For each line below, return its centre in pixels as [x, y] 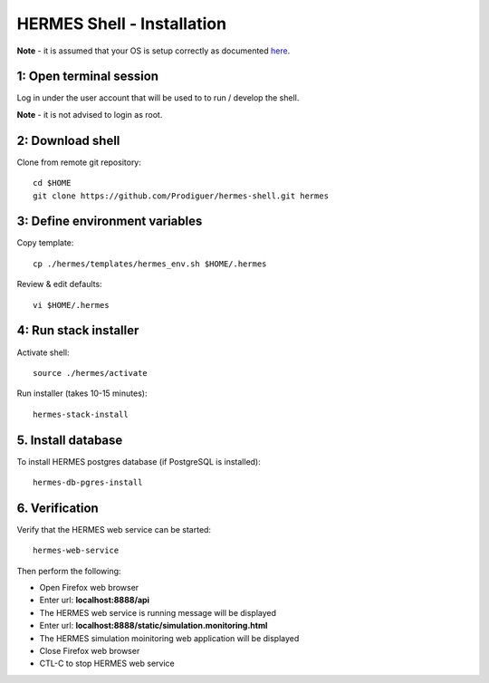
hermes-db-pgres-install [88, 482]
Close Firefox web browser [90, 651]
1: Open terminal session [87, 77]
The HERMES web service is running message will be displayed [158, 612]
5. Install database [70, 440]
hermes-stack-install [81, 414]
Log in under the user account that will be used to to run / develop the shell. [158, 98]
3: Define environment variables [110, 221]
